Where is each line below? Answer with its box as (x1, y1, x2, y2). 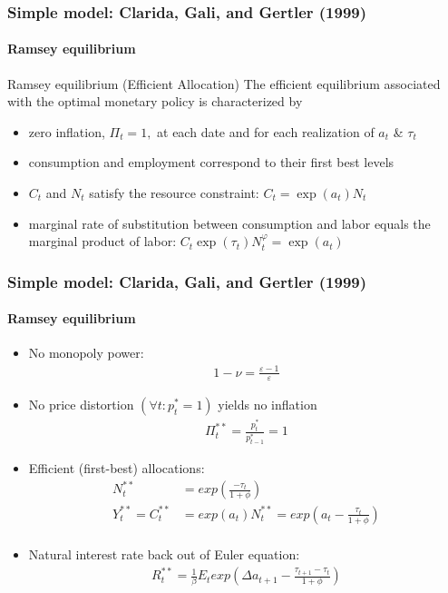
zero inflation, (28, 122, 105, 141)
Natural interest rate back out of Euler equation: (28, 545, 300, 564)
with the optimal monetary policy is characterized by (7, 92, 303, 111)
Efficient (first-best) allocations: (28, 459, 205, 478)
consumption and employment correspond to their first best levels (28, 153, 394, 172)
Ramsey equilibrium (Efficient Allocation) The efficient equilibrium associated (7, 74, 441, 93)
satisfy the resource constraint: (89, 183, 259, 203)
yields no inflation (218, 395, 317, 414)
